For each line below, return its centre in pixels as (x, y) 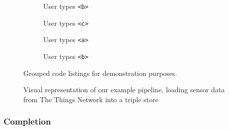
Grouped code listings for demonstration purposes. (100, 73)
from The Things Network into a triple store (91, 99)
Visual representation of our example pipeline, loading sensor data (124, 90)
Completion (27, 121)
